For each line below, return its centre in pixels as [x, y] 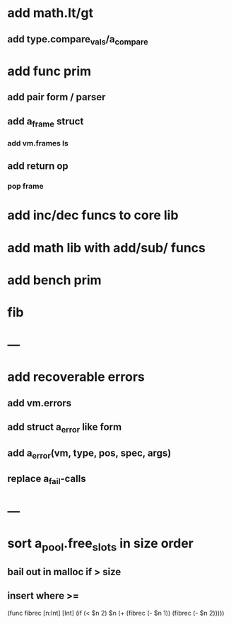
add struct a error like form [65, 428]
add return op [38, 166]
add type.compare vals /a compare [78, 40]
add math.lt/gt [51, 13]
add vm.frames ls [38, 143]
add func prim [49, 71]
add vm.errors [40, 403]
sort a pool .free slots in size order [101, 544]
